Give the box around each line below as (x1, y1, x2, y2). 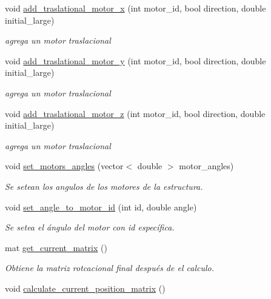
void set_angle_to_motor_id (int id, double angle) (5, 200, 197, 213)
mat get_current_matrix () (5, 241, 107, 254)
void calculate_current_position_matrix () (5, 281, 166, 294)
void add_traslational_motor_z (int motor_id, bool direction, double (5, 107, 266, 119)
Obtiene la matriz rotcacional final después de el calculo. (5, 261, 214, 274)
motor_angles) (179, 160, 234, 172)
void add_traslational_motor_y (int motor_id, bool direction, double (5, 54, 266, 67)
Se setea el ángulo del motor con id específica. (5, 221, 175, 233)
